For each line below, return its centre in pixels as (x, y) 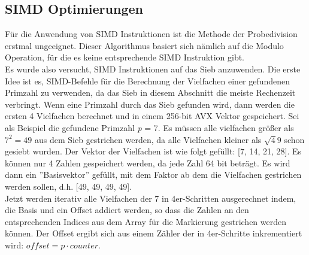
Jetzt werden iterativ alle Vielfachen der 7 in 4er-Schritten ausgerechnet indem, (151, 198)
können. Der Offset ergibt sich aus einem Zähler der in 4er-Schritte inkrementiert (154, 233)
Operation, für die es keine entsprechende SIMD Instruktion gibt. (125, 57)
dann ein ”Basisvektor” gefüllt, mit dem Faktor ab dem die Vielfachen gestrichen (153, 174)
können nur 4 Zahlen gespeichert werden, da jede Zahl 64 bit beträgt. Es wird (148, 163)
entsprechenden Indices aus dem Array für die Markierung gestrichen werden (146, 221)
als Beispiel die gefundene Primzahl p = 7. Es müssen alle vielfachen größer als (149, 127)
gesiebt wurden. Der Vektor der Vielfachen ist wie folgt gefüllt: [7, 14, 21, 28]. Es (153, 151)
